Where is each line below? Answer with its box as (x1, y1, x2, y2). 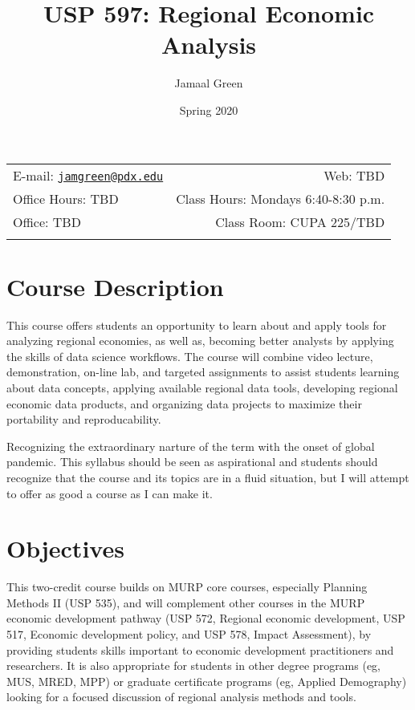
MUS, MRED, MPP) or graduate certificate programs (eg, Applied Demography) (6, 672, 407, 689)
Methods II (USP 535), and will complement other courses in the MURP (6, 594, 365, 611)
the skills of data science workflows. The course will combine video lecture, (6, 347, 373, 364)
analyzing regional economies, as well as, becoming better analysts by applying (6, 332, 394, 349)
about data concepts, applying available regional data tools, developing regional (6, 379, 398, 396)
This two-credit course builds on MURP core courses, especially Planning (6, 578, 368, 595)
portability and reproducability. (6, 411, 161, 428)
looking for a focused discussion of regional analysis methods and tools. (6, 688, 356, 705)
